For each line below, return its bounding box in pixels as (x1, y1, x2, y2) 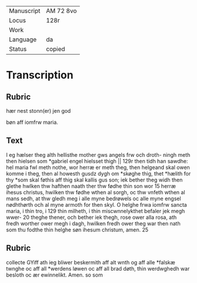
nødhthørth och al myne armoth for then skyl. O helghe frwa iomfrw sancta (6, 201, 188, 208)
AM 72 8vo (46, 7, 77, 15)
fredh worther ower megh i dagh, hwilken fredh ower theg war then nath (6, 220, 181, 227)
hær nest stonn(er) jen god (6, 107, 72, 114)
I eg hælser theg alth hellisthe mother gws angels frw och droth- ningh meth (6, 151, 191, 158)
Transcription (6, 69, 74, 82)
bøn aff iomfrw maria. (6, 119, 59, 126)
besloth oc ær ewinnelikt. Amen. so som (6, 271, 103, 278)
